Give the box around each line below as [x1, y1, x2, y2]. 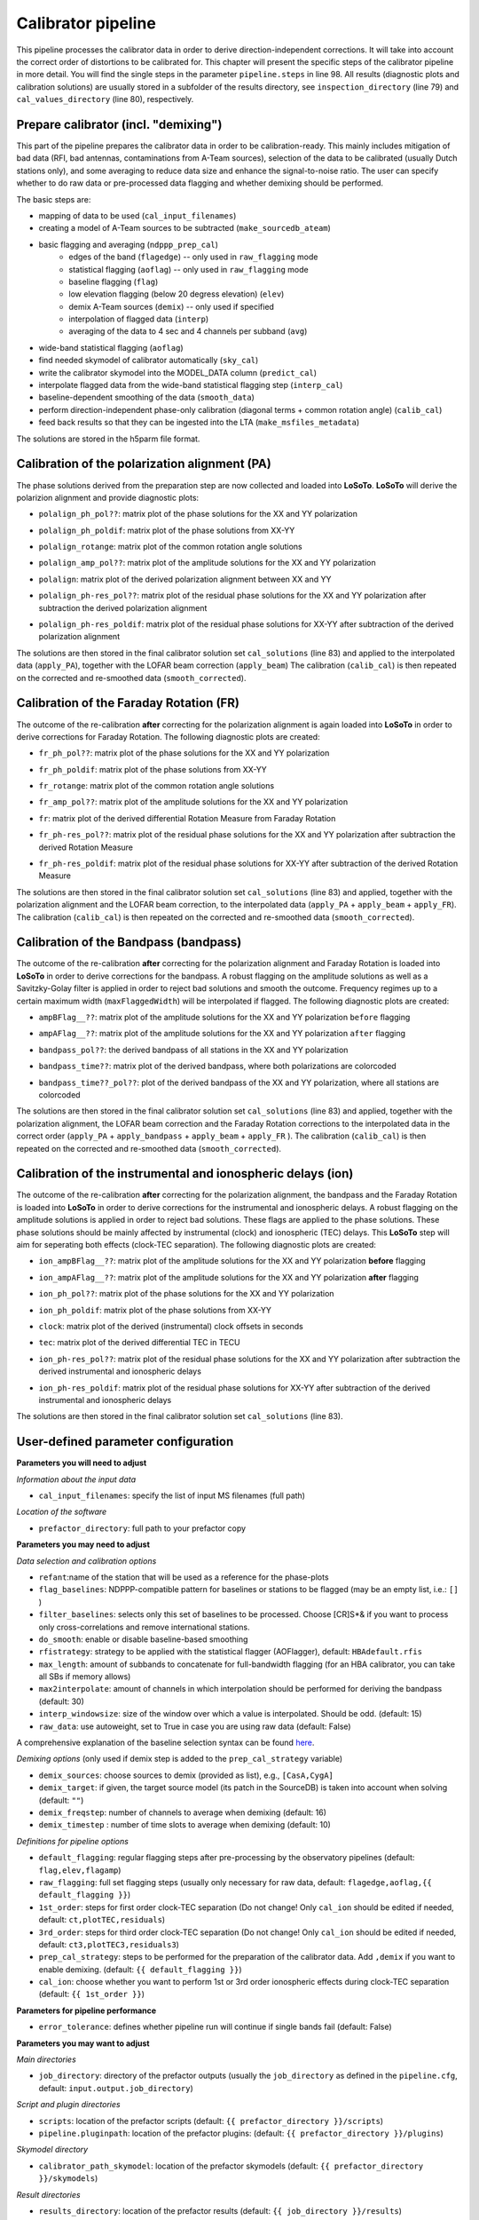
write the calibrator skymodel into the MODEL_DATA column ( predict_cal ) [38, 367, 317, 377]
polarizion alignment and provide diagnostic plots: [16, 492, 200, 503]
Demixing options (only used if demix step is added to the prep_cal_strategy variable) [16, 1754, 343, 1764]
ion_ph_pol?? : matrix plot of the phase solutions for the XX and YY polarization [38, 1288, 334, 1299]
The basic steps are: [16, 194, 91, 204]
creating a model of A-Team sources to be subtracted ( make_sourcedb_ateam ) [38, 223, 332, 234]
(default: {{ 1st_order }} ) [38, 1989, 145, 2000]
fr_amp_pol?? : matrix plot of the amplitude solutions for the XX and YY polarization [38, 797, 349, 807]
